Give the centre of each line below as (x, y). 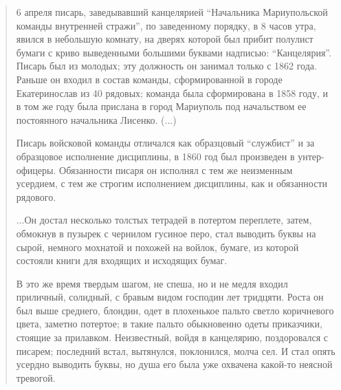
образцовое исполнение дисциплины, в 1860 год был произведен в (155, 156)
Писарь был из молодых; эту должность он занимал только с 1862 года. (166, 66)
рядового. (36, 196)
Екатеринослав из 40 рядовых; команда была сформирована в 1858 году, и (172, 93)
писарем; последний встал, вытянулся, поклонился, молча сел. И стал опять (176, 350)
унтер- (311, 156)
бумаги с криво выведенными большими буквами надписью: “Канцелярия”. (174, 52)
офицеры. (36, 170)
